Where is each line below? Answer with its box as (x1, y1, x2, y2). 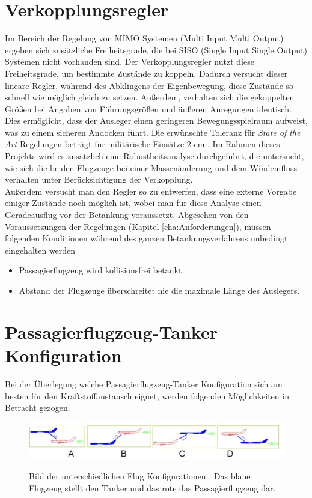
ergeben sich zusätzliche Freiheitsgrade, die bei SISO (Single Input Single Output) (5, 43, 308, 56)
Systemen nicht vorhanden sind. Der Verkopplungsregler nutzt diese (5, 55, 254, 68)
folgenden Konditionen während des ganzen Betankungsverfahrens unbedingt (5, 232, 288, 244)
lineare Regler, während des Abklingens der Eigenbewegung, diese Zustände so (5, 79, 294, 91)
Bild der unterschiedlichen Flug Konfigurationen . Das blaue (29, 470, 251, 482)
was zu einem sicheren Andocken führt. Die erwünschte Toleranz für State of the (5, 126, 301, 138)
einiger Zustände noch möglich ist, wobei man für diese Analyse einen (5, 196, 262, 209)
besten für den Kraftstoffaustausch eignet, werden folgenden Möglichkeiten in (5, 389, 289, 402)
